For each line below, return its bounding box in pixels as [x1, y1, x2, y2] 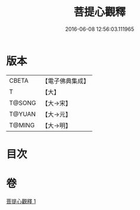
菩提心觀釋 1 [6, 198, 36, 205]
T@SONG [9, 99, 37, 107]
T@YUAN [9, 109, 36, 118]
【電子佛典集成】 [42, 77, 90, 85]
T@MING [9, 121, 35, 129]
